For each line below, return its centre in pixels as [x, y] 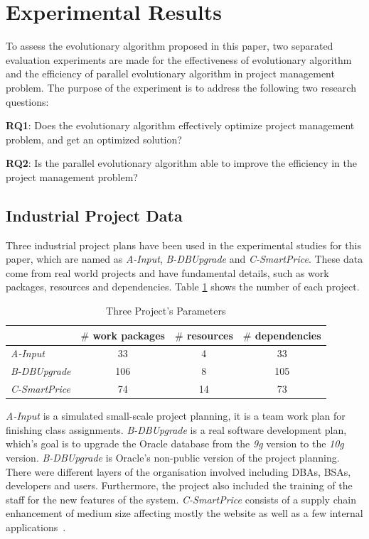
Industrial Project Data [94, 215]
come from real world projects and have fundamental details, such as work [167, 272]
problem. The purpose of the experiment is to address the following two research [181, 87]
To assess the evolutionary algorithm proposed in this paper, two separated [170, 46]
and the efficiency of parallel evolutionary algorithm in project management [170, 73]
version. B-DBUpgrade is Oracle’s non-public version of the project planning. [173, 458]
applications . [36, 527]
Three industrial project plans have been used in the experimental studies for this [184, 245]
